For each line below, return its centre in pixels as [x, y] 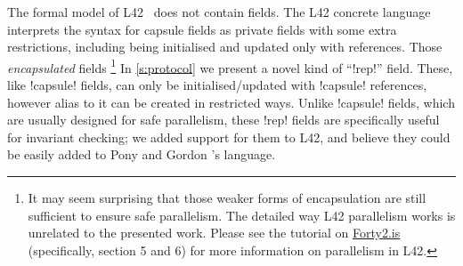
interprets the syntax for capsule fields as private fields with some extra [202, 29]
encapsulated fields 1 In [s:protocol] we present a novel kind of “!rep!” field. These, [230, 66]
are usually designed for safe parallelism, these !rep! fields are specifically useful [223, 120]
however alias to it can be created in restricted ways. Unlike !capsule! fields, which [231, 102]
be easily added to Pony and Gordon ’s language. [142, 154]
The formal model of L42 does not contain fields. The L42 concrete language [219, 12]
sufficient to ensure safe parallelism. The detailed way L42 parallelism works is [242, 215]
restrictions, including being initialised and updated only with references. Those [225, 47]
